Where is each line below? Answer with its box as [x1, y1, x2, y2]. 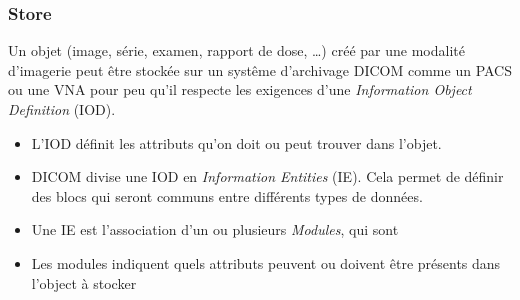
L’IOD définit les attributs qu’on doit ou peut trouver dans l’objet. [31, 132, 442, 153]
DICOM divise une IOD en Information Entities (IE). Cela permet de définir [31, 166, 504, 187]
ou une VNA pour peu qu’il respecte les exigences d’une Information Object [8, 79, 472, 100]
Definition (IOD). [8, 99, 116, 119]
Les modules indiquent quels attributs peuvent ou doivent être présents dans [31, 252, 501, 273]
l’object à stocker [31, 272, 137, 293]
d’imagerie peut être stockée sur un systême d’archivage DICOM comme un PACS [8, 59, 513, 80]
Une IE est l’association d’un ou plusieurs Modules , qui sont [31, 219, 399, 240]
